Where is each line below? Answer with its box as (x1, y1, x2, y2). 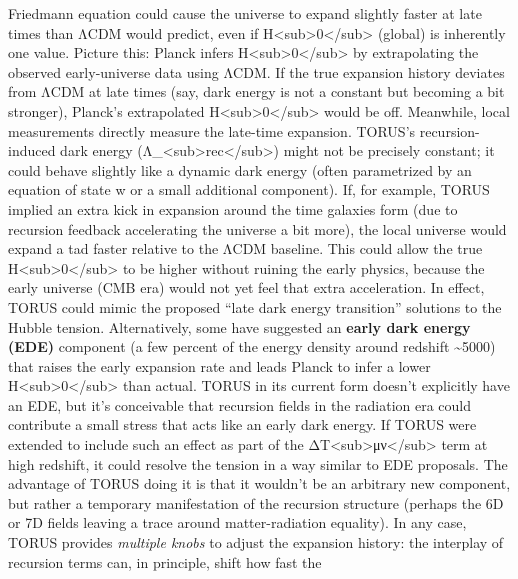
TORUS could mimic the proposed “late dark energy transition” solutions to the (8, 296, 502, 317)
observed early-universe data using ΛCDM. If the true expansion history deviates (8, 61, 505, 82)
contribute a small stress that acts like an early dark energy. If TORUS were (8, 414, 477, 435)
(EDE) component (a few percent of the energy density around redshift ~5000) (8, 336, 496, 357)
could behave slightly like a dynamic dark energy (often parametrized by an (8, 159, 472, 180)
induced (8, 140, 56, 161)
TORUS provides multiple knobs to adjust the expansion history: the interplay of (8, 532, 504, 553)
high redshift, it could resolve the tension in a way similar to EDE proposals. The (8, 453, 508, 474)
